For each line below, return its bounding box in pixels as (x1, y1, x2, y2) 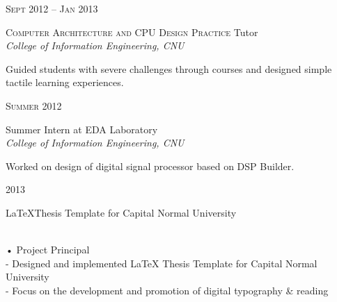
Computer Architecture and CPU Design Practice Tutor (6, 24, 258, 39)
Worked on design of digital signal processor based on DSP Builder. (6, 158, 295, 173)
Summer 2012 (6, 98, 62, 112)
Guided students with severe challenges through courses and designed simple (6, 61, 332, 76)
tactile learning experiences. (6, 75, 124, 90)
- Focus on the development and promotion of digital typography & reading (6, 283, 329, 297)
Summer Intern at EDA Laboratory (6, 121, 158, 136)
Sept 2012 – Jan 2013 (6, 1, 98, 15)
